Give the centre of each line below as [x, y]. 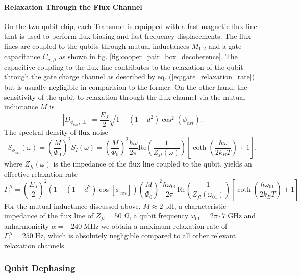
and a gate [225, 46]
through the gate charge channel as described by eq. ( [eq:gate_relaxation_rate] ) [130, 77]
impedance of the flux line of [49, 216]
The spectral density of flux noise [56, 132]
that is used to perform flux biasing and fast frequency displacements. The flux [128, 36]
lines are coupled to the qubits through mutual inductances [97, 46]
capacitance [22, 56]
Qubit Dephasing [40, 268]
